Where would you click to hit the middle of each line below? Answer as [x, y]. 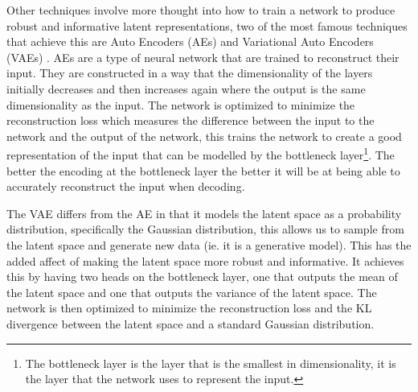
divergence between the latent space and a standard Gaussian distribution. [191, 323]
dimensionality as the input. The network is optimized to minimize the [181, 104]
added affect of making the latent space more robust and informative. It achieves [205, 260]
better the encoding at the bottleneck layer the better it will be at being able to [203, 170]
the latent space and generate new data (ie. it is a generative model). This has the [209, 244]
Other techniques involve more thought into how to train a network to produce [201, 10]
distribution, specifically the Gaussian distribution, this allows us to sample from [205, 229]
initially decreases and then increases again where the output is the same [186, 88]
